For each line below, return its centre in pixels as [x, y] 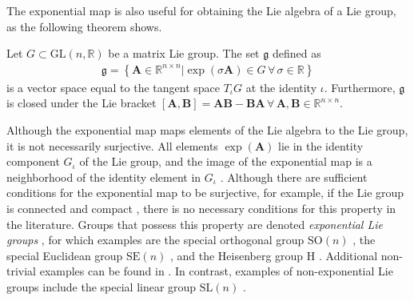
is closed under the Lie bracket [82, 103]
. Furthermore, [360, 87]
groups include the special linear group [102, 286]
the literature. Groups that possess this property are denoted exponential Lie [195, 224]
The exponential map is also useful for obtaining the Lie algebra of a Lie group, [201, 10]
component [33, 161]
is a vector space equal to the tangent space [113, 87]
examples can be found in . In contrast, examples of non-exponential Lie [216, 271]
